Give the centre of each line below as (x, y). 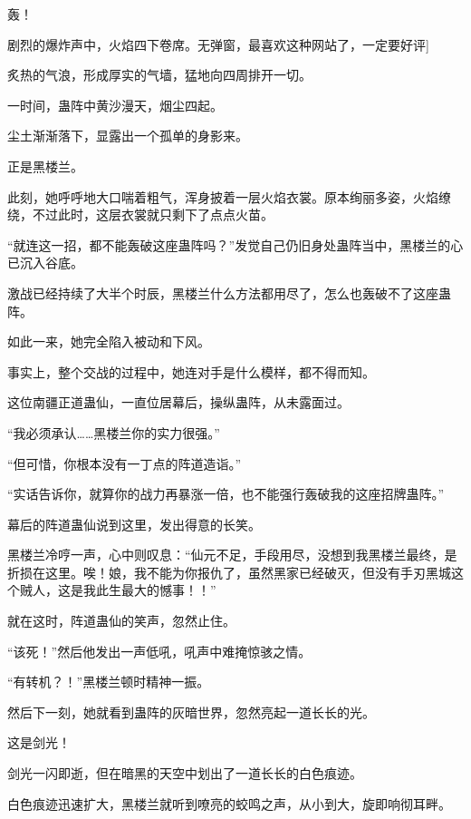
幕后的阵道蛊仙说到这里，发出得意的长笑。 (134, 524)
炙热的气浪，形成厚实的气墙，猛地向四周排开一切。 (159, 75)
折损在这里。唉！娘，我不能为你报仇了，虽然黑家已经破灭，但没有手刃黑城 (229, 572)
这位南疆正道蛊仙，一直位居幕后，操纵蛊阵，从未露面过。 (178, 402)
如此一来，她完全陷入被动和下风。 (109, 341)
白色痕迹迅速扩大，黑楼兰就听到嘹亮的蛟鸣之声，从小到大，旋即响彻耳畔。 (229, 803)
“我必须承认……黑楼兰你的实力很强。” (114, 432)
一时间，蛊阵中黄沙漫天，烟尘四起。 (115, 105)
